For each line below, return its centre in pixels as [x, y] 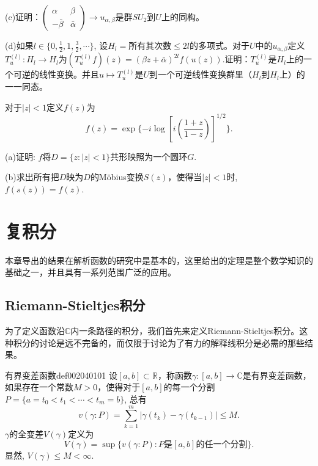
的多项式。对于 [220, 45]
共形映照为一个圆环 [149, 156]
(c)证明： [23, 16]
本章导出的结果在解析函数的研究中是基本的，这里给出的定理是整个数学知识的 [159, 260]
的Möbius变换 [117, 177]
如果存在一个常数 [39, 387]
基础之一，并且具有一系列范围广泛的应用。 [91, 272]
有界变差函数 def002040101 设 [61, 375]
